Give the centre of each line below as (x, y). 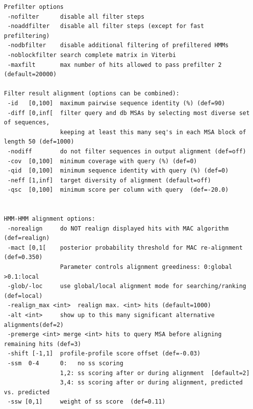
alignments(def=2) (34, 325)
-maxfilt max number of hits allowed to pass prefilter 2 (114, 65)
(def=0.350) (23, 257)
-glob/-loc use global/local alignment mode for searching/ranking (127, 286)
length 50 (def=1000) (39, 142)
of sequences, (27, 123)
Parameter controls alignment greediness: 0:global (146, 267)
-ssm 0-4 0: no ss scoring (65, 363)
